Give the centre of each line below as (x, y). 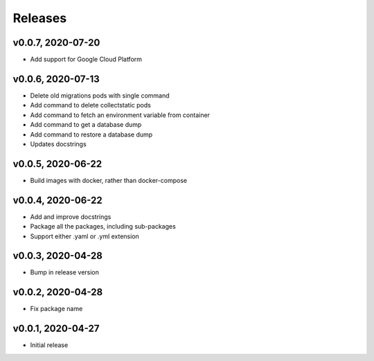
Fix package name (56, 309)
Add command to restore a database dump (91, 134)
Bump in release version (65, 272)
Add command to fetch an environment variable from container (120, 115)
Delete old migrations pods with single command (100, 95)
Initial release (49, 345)
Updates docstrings (58, 144)
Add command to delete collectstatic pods (91, 105)
